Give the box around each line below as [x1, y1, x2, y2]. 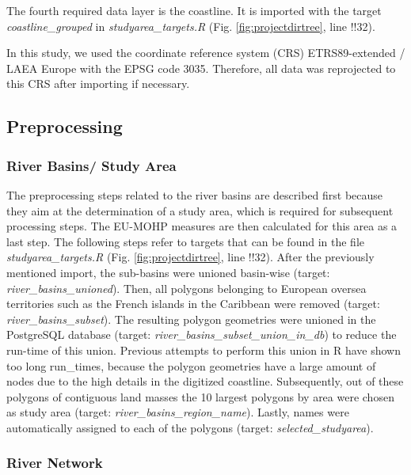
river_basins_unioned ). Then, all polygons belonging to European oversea [6, 279, 367, 296]
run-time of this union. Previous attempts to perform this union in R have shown [6, 341, 401, 358]
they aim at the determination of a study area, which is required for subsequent [6, 202, 394, 218]
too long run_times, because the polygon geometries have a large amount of [6, 357, 376, 374]
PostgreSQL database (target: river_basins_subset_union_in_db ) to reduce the [6, 326, 397, 343]
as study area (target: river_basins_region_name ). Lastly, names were [6, 404, 349, 420]
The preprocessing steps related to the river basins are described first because [6, 186, 383, 203]
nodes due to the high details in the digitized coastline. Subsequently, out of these [6, 373, 404, 389]
